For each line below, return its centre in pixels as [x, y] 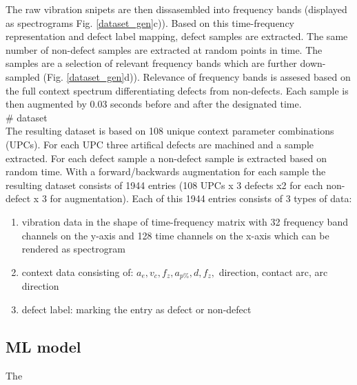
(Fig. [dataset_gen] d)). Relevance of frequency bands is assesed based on [197, 76]
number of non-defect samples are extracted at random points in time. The [164, 49]
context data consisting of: [78, 272]
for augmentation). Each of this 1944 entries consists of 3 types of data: [201, 198]
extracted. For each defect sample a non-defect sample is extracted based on [166, 158]
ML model [43, 346]
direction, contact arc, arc [273, 272]
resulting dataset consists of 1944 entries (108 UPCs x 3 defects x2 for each [164, 185]
